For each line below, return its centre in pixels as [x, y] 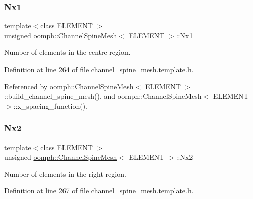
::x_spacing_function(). [50, 106]
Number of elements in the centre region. [67, 52]
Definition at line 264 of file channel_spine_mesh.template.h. [99, 69]
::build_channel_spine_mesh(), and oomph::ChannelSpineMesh [103, 96]
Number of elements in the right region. [65, 174]
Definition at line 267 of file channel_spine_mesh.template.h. [99, 191]
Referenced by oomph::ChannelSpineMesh [69, 86]
